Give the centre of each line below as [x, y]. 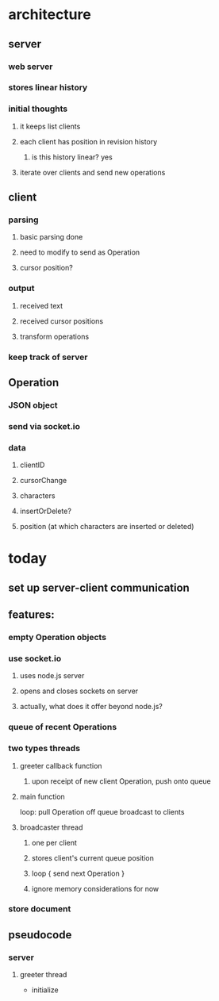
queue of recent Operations [63, 727]
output [21, 289]
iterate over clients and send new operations [92, 172]
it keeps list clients [50, 126]
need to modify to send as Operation [80, 252]
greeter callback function [61, 765]
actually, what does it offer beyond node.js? [91, 707]
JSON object [33, 405]
